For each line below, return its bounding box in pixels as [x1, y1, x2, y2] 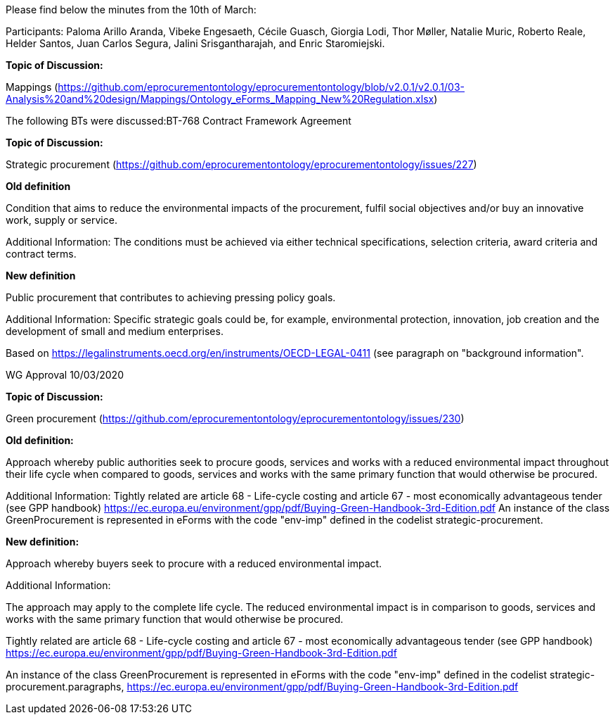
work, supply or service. [6, 214, 117, 226]
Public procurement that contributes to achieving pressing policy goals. [6, 291, 336, 303]
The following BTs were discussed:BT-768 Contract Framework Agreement [6, 115, 351, 127]
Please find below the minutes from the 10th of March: [6, 4, 257, 15]
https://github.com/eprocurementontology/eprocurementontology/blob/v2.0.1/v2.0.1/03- [58, 81, 465, 93]
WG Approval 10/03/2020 [6, 369, 124, 381]
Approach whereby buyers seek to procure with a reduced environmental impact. [6, 557, 382, 569]
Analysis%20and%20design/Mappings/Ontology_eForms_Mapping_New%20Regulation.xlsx [6, 93, 434, 105]
